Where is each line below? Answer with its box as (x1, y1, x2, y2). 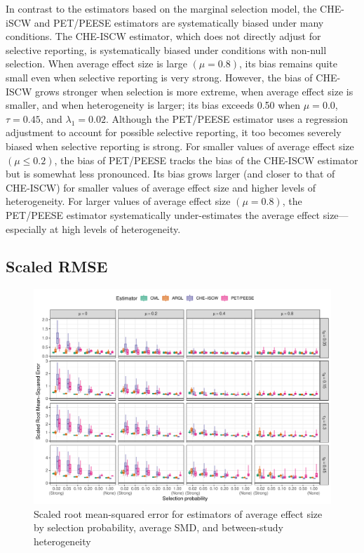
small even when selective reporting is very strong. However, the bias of (6, 69, 313, 84)
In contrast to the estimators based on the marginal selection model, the (6, 1, 317, 15)
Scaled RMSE (6, 255, 108, 277)
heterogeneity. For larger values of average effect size (6, 194, 231, 208)
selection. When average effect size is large (6, 56, 187, 71)
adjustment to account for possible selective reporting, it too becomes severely (6, 125, 342, 140)
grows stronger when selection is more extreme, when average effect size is (34, 84, 353, 98)
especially (6, 221, 47, 236)
